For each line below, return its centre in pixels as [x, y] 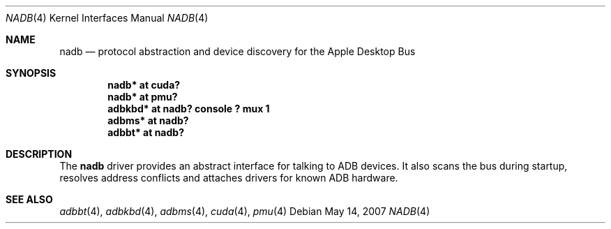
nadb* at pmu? [143, 97]
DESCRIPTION [39, 154]
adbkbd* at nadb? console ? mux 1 [189, 109]
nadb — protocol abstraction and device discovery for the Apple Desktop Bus [237, 51]
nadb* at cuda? [144, 85]
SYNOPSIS [31, 73]
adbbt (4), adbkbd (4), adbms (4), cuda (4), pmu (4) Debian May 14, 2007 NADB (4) [245, 211]
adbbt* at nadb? [146, 132]
